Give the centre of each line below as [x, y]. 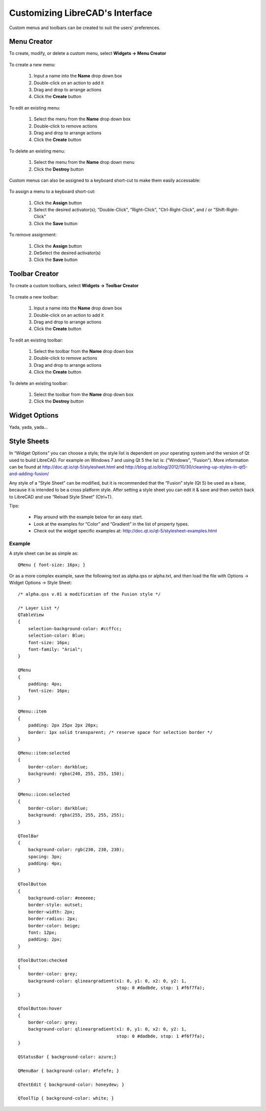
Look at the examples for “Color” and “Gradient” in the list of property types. [111, 524]
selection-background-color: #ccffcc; [75, 629]
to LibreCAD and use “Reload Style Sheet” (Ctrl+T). [61, 497]
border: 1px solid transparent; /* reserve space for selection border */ [120, 732]
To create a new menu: [33, 65]
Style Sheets [29, 441]
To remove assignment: [33, 235]
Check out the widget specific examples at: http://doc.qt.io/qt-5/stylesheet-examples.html [125, 531]
